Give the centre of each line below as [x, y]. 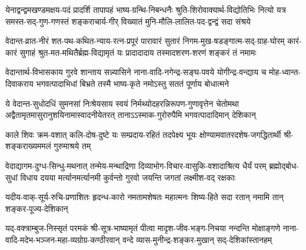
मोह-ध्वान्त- [285, 72]
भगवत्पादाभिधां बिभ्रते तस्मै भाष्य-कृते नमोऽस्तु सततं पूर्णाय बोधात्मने [132, 83]
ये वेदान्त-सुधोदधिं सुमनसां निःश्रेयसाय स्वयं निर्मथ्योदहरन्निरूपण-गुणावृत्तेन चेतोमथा [122, 103]
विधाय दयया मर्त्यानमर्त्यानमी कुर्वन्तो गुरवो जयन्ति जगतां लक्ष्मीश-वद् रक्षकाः [128, 177]
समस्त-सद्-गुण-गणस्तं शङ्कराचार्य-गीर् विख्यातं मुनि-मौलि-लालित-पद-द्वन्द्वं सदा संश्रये [128, 21]
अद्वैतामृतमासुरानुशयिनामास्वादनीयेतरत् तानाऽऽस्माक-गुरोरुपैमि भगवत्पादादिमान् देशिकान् [131, 115]
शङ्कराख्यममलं [28, 146]
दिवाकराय [19, 83]
